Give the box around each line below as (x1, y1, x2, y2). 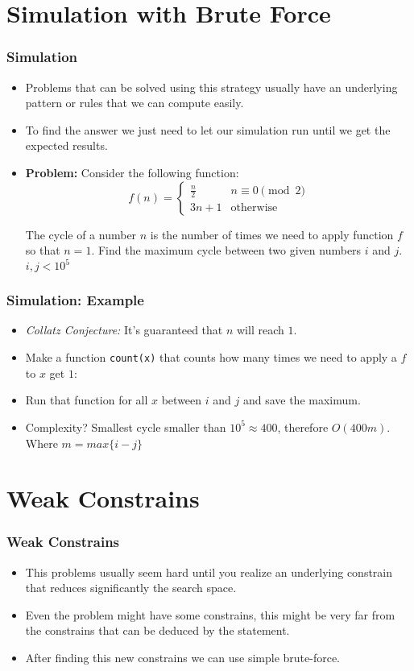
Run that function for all (25, 391, 148, 408)
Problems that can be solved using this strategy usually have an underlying (25, 78, 398, 95)
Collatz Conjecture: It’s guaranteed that (25, 321, 223, 338)
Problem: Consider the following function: (25, 164, 239, 180)
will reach (237, 321, 284, 338)
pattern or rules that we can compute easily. (25, 94, 244, 111)
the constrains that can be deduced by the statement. (25, 622, 290, 639)
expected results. (25, 137, 108, 154)
